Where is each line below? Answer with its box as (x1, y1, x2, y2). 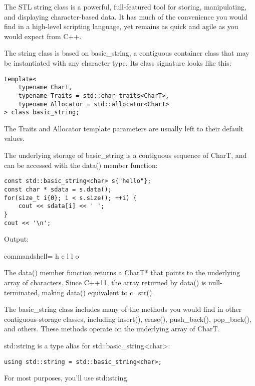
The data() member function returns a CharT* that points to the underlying (4, 267, 240, 278)
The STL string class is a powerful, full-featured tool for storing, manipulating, (4, 2, 246, 12)
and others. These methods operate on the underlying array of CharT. (4, 323, 220, 334)
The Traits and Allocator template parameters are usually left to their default (4, 123, 244, 133)
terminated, (4, 287, 40, 297)
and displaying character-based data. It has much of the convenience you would (4, 11, 248, 22)
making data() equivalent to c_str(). (42, 287, 154, 297)
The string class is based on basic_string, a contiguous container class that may (4, 48, 249, 58)
